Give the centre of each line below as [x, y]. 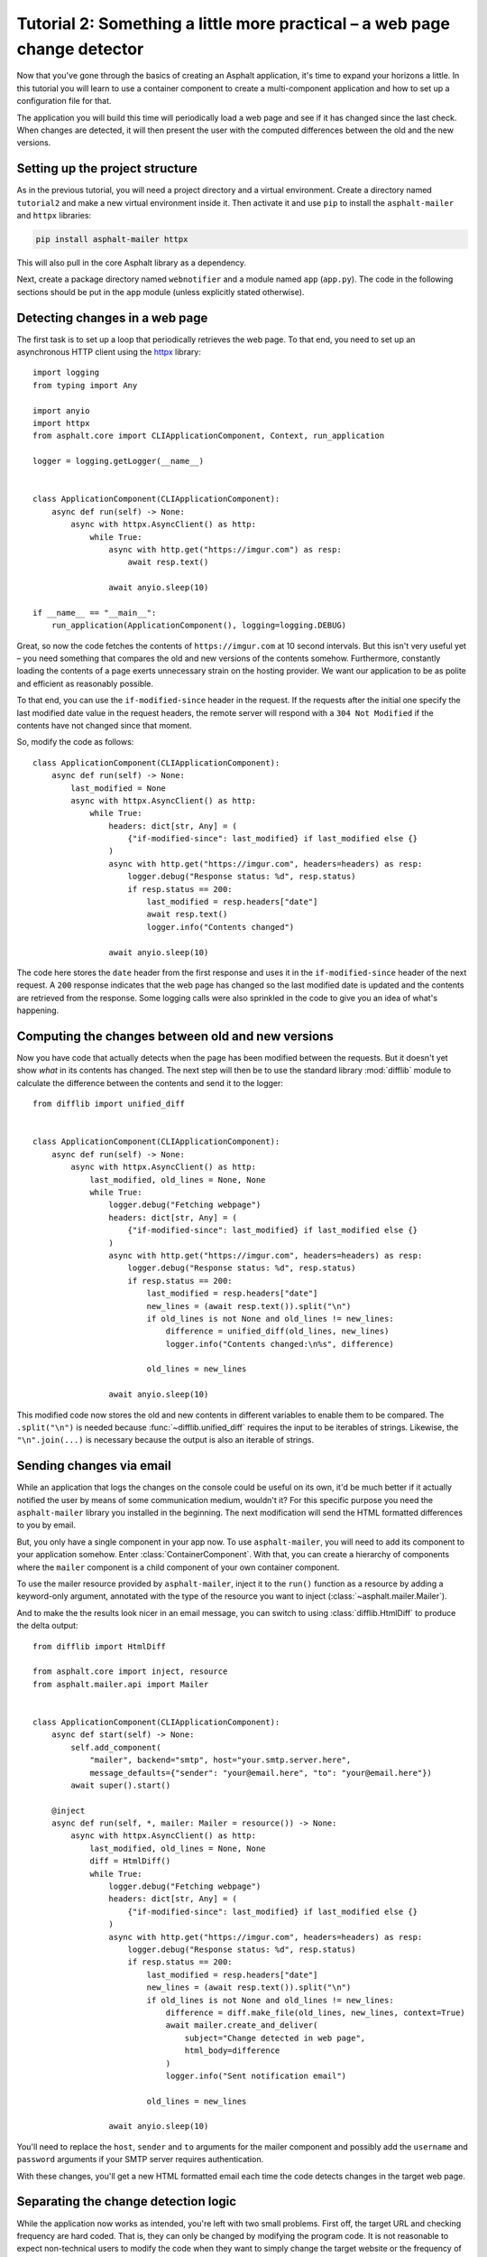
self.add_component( [116, 1747]
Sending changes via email [94, 1466]
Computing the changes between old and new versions [175, 1036]
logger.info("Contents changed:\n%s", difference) [280, 1344]
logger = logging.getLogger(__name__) [119, 461]
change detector [80, 49]
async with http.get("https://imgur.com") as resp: [225, 549]
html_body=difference [232, 2051]
